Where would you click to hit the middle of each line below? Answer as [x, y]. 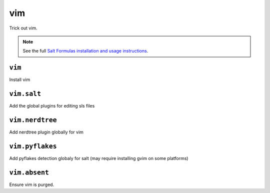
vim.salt [25, 94]
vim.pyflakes [33, 146]
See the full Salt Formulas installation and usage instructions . [85, 51]
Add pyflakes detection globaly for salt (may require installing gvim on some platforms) [99, 158]
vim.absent [29, 172]
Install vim [20, 79]
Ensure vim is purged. [32, 184]
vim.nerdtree [33, 120]
